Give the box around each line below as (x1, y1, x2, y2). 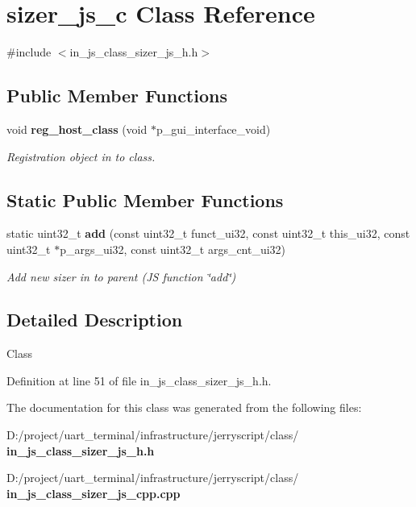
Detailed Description (6, 307, 183, 332)
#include (6, 44, 52, 60)
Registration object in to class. (6, 148, 156, 164)
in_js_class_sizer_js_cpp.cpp (6, 484, 181, 501)
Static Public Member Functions (6, 187, 284, 212)
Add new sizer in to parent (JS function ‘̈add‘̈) (6, 268, 236, 285)
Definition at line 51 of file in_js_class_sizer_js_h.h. (6, 372, 272, 389)
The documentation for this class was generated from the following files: (6, 399, 362, 416)
